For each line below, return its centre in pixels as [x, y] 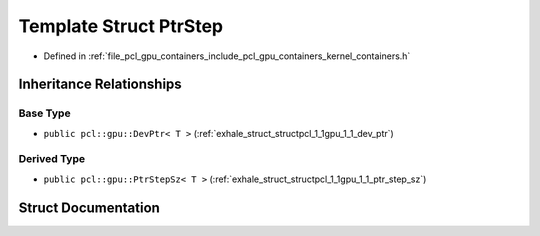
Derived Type [51, 159]
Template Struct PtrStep [121, 26]
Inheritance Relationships [100, 84]
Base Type [44, 113]
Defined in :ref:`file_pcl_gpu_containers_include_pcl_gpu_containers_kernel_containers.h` [227, 56]
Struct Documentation [89, 207]
